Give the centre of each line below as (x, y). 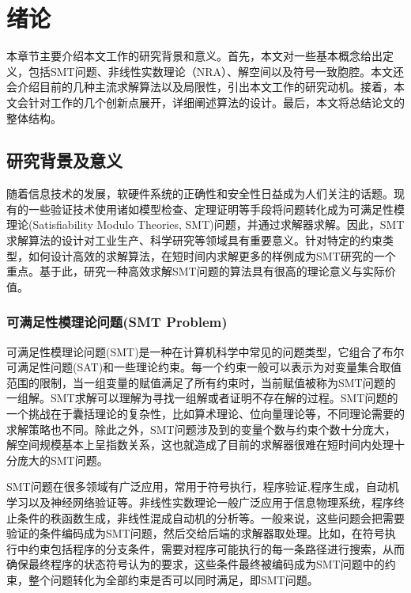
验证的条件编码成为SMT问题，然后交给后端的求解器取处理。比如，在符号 (196, 533)
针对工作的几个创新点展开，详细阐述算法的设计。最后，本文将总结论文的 (216, 102)
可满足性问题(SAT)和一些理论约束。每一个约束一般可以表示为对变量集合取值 (204, 367)
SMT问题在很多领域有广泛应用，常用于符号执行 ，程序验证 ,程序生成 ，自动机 (203, 487)
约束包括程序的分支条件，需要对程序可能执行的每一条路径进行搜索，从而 (216, 548)
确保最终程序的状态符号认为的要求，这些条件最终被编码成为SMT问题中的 (196, 564)
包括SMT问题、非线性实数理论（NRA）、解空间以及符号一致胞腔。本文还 (216, 71)
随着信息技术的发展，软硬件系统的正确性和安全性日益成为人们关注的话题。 (200, 194)
